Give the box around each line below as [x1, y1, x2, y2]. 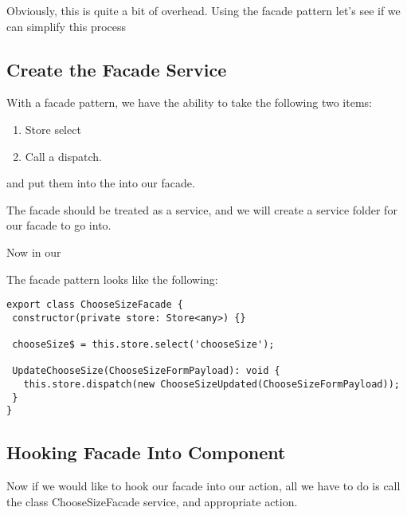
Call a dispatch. [25, 147, 102, 164]
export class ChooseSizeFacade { [6, 299, 183, 311]
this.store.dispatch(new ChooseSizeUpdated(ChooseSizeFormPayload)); [23, 379, 400, 391]
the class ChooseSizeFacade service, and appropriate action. [6, 493, 298, 509]
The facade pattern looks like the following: [6, 270, 218, 287]
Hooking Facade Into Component [6, 440, 286, 465]
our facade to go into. [6, 217, 112, 234]
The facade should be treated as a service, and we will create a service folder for [6, 201, 397, 218]
